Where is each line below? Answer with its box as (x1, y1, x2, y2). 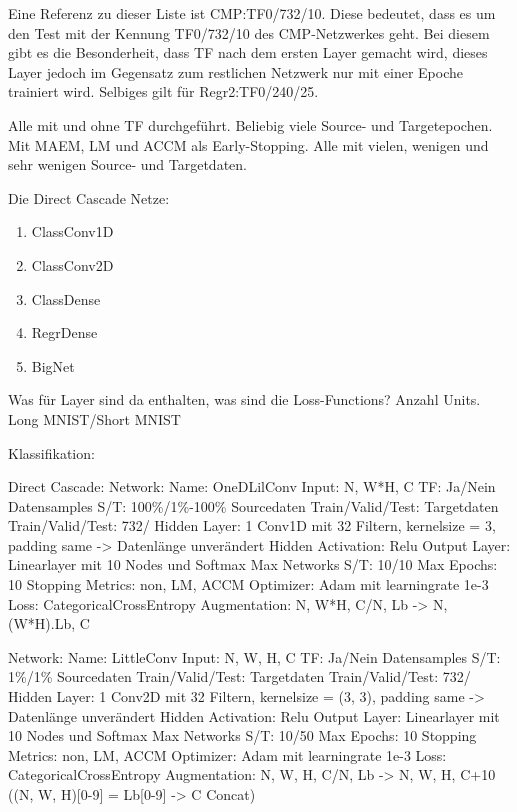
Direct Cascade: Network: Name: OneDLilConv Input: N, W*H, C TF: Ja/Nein (8, 476, 496, 497)
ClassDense (31, 288, 101, 309)
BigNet (31, 355, 75, 376)
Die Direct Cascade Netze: (8, 187, 170, 208)
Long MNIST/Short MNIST (8, 408, 181, 429)
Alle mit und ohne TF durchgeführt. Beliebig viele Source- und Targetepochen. (8, 114, 493, 135)
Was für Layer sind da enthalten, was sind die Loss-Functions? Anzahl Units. (8, 389, 481, 410)
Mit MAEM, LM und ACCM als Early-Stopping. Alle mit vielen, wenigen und (8, 134, 489, 155)
